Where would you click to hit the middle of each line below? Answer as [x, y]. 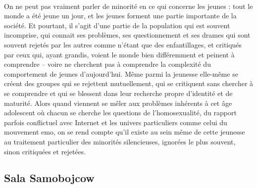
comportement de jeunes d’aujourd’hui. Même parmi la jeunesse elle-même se [121, 73]
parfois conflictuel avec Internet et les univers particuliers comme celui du [116, 122]
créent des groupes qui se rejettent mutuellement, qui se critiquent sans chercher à [129, 83]
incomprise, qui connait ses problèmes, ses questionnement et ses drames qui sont [127, 35]
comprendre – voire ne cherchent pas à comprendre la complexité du [107, 64]
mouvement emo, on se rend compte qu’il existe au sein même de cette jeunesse [125, 132]
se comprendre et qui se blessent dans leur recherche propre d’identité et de [118, 93]
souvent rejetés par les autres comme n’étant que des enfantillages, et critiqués [123, 44]
